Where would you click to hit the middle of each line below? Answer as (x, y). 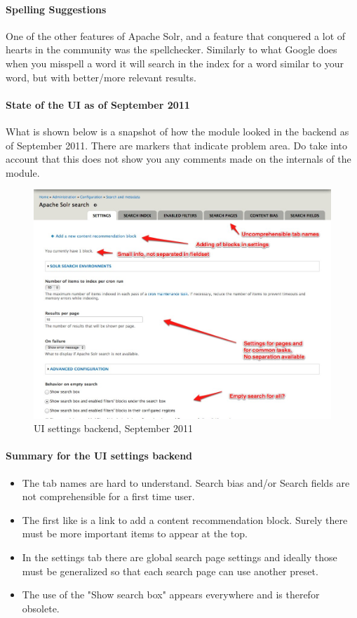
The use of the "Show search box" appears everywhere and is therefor (171, 595)
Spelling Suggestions (56, 9)
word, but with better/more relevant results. (101, 77)
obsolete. (41, 608)
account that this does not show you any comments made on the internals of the (178, 159)
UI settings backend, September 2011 (113, 428)
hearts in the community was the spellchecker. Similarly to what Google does (171, 49)
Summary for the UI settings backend (99, 456)
